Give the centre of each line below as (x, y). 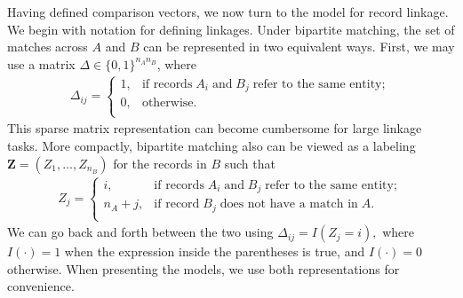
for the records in (160, 163)
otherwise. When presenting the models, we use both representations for (204, 268)
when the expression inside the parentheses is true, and (215, 251)
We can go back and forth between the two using (140, 232)
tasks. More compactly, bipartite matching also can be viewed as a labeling (212, 146)
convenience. (41, 286)
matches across (48, 47)
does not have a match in (289, 204)
